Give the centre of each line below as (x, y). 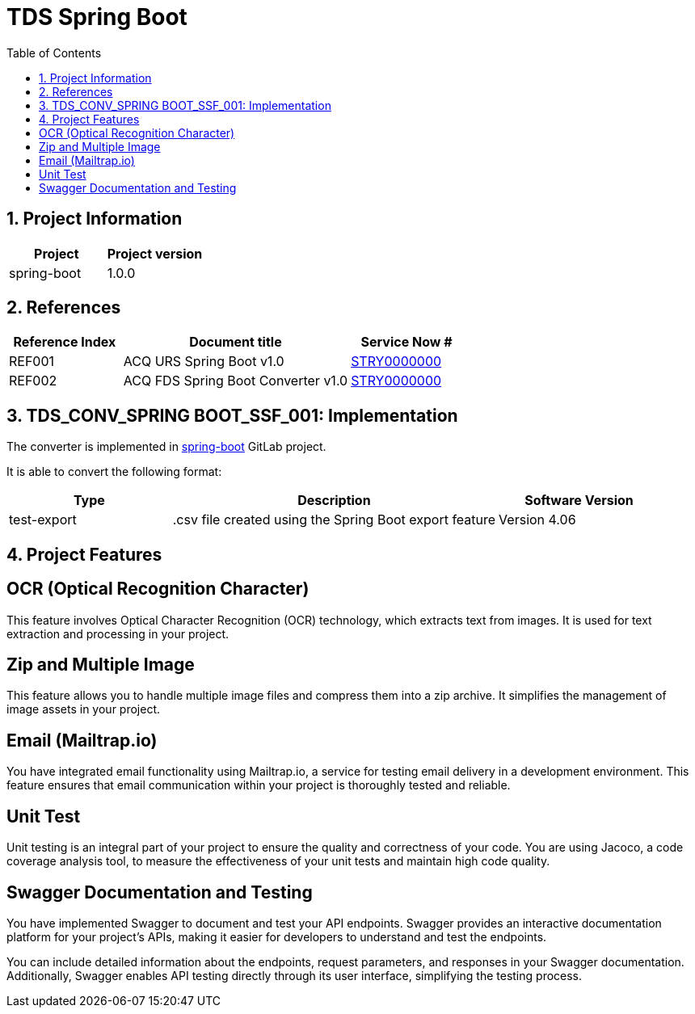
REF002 (33, 381)
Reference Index (65, 342)
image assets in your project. (84, 709)
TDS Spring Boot (97, 17)
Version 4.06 (537, 520)
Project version (155, 253)
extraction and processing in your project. (118, 633)
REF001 (32, 362)
